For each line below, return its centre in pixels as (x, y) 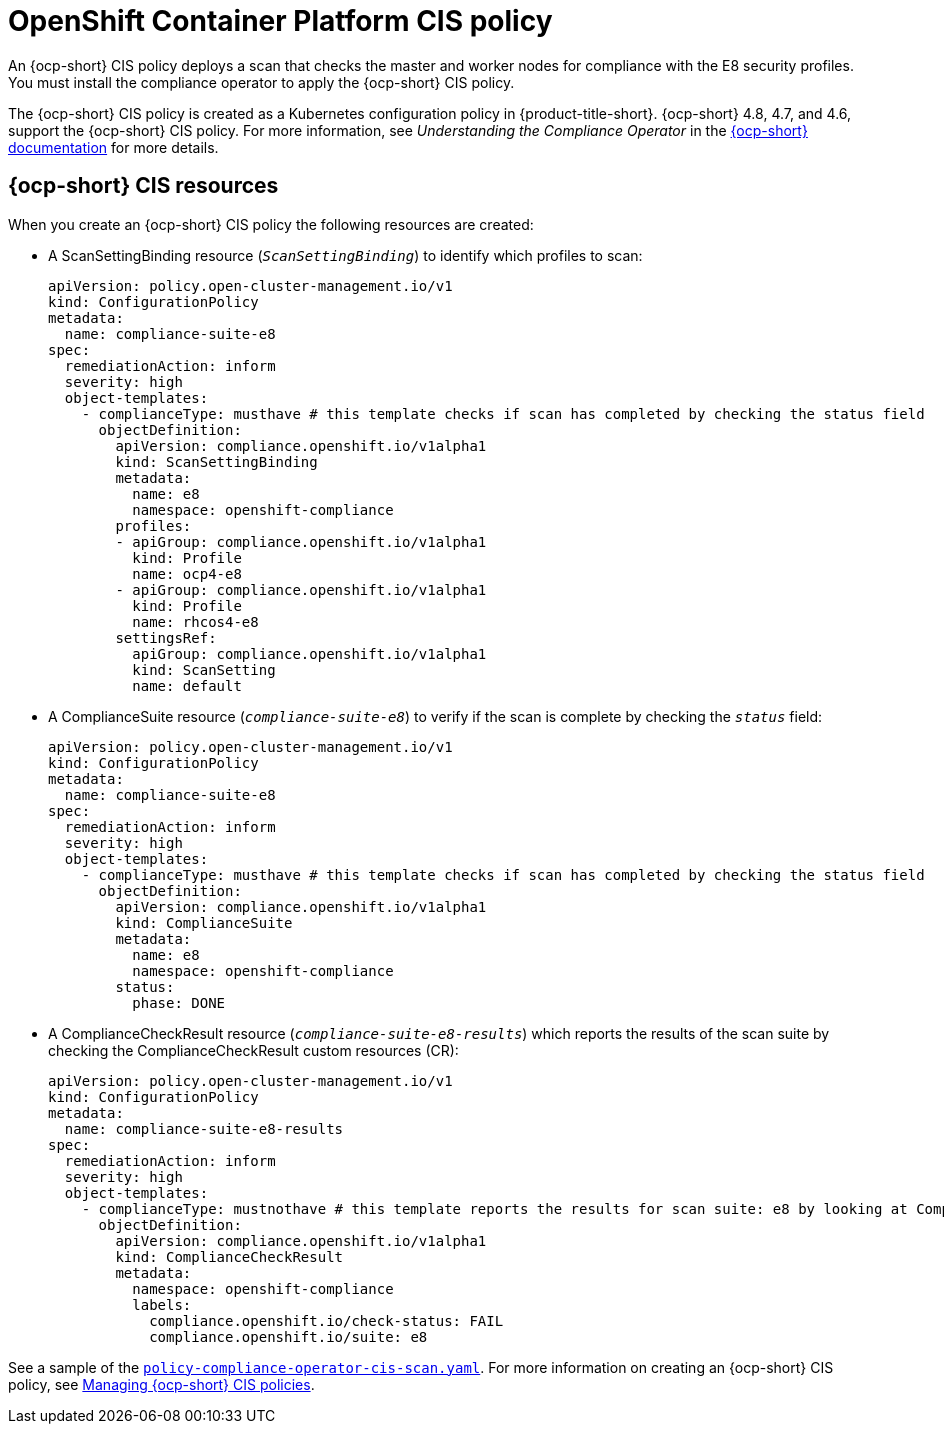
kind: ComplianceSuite (204, 922)
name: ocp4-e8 (187, 573)
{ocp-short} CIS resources (143, 186)
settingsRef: (166, 637)
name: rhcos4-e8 (195, 621)
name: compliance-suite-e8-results (204, 1128)
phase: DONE (179, 1002)
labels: (162, 1304)
